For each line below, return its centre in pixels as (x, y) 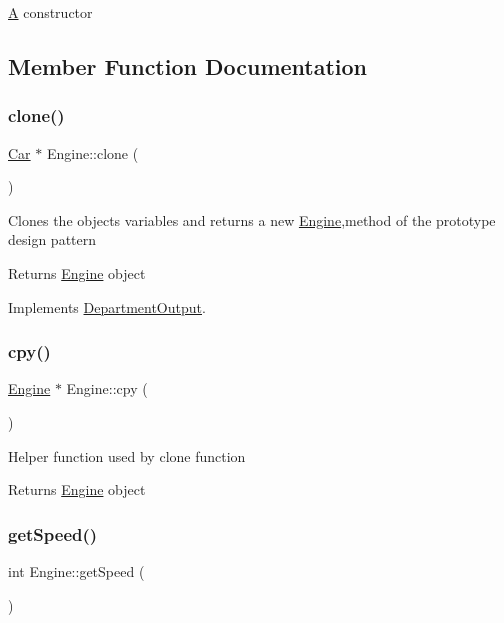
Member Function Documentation (188, 65)
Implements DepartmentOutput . (107, 306)
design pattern (52, 239)
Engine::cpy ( (107, 388)
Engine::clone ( (92, 152)
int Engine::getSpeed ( (76, 570)
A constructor (50, 12)
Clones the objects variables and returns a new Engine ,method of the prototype (252, 219)
